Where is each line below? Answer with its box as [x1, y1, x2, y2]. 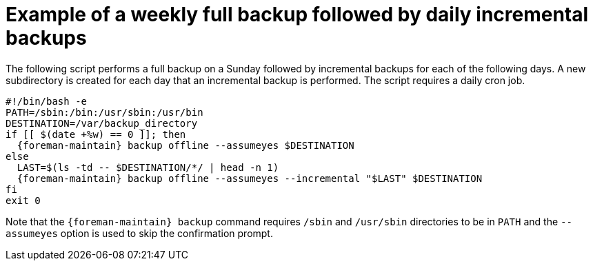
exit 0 [6, 194, 41, 206]
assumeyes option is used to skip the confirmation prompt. [6, 227, 273, 239]
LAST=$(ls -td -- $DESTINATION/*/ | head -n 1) [17, 161, 279, 173]
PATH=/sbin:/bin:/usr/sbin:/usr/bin [6, 106, 203, 118]
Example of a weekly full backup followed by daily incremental [6, 3, 589, 26]
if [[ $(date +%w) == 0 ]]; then [6, 128, 186, 140]
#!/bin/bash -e [6, 95, 88, 107]
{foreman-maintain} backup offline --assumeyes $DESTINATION [17, 139, 354, 151]
